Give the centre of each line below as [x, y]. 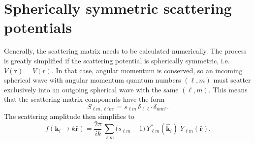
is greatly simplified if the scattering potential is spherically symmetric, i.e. [117, 60]
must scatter [232, 80]
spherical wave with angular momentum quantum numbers [93, 80]
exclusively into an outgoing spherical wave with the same [91, 89]
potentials [38, 27]
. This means [228, 89]
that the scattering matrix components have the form [84, 99]
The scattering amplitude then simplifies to [69, 116]
